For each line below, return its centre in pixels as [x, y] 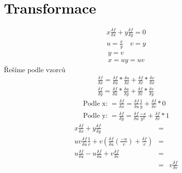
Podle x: [95, 103]
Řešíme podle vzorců [35, 69]
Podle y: [95, 116]
